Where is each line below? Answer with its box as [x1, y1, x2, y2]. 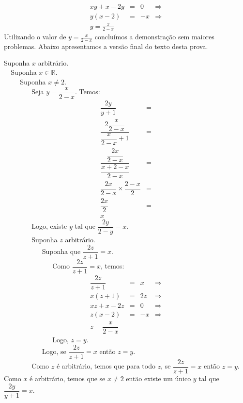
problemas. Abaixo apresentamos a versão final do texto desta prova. [4, 41, 208, 51]
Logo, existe [31, 221, 67, 231]
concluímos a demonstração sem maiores [94, 32, 214, 42]
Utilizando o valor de [4, 32, 66, 42]
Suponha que [42, 246, 81, 256]
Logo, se [42, 346, 66, 356]
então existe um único [126, 373, 191, 384]
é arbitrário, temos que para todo [56, 361, 155, 371]
